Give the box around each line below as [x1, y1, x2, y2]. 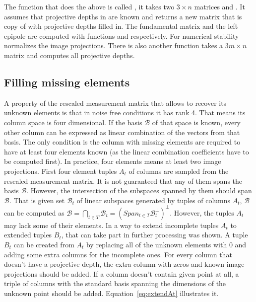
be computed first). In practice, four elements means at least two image [4, 156, 221, 166]
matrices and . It [194, 1, 245, 11]
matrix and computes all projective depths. [4, 50, 135, 60]
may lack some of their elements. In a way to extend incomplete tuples [4, 220, 219, 230]
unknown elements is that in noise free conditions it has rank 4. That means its [4, 107, 246, 118]
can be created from [13, 239, 74, 249]
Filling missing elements [4, 74, 130, 89]
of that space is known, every [152, 117, 241, 127]
